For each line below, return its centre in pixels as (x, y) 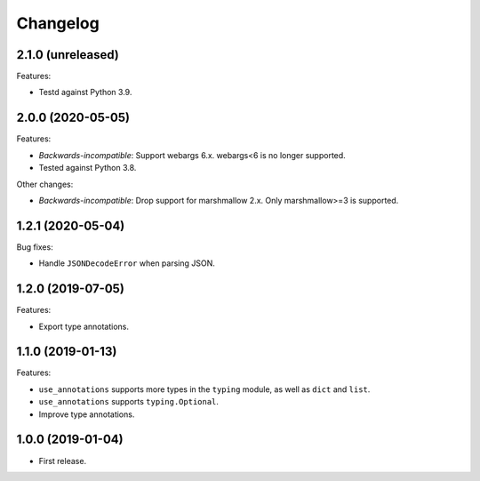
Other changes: (45, 184)
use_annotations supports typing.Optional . (129, 402)
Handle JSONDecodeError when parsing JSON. (127, 263)
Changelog (58, 23)
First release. (63, 461)
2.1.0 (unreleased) (68, 55)
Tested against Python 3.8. (88, 168)
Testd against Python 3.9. (85, 92)
